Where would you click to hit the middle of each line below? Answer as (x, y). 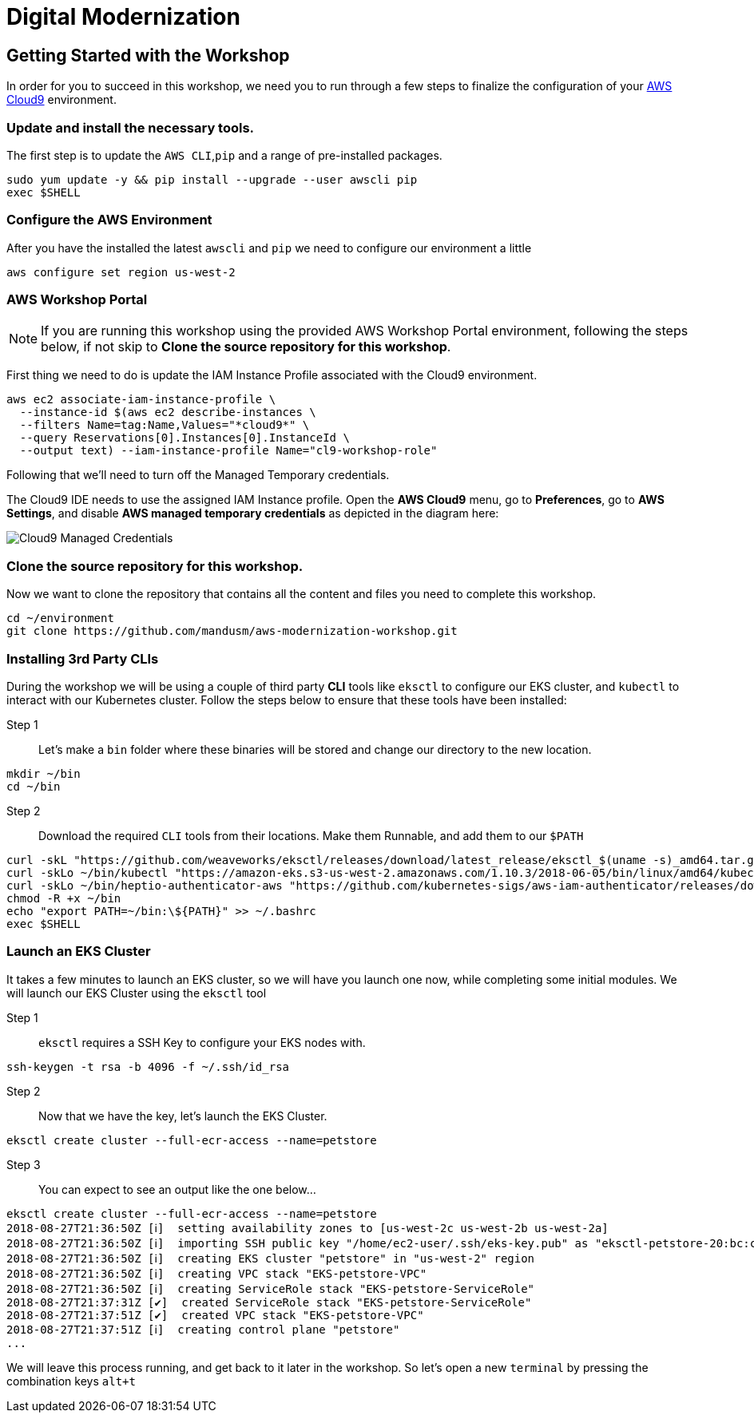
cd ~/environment (60, 618)
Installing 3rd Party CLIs (83, 658)
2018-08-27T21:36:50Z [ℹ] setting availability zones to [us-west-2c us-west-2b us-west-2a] (308, 1228)
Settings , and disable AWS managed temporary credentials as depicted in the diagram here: (253, 513)
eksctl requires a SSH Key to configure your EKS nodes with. (202, 1042)
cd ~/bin (34, 786)
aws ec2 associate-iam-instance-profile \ (141, 400)
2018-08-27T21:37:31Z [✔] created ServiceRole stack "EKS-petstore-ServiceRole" (269, 1302)
